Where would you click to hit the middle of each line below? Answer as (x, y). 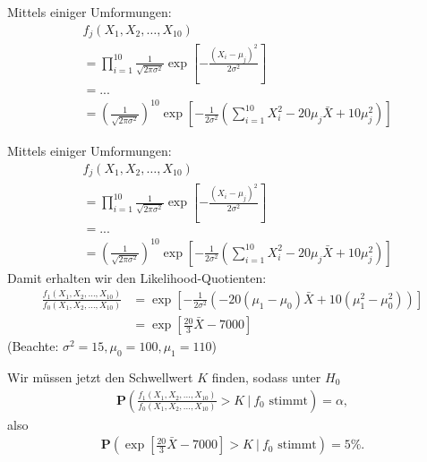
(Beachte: (33, 346)
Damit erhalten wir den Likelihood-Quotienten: (137, 277)
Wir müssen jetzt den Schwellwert (100, 376)
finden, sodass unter (266, 376)
